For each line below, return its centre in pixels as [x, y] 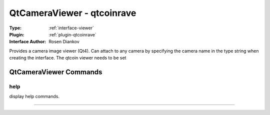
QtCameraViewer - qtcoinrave [73, 13]
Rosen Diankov [64, 42]
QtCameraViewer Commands [56, 72]
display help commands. [34, 97]
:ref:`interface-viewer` [71, 28]
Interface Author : [28, 42]
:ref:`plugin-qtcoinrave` [73, 34]
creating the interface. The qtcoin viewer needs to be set [68, 58]
